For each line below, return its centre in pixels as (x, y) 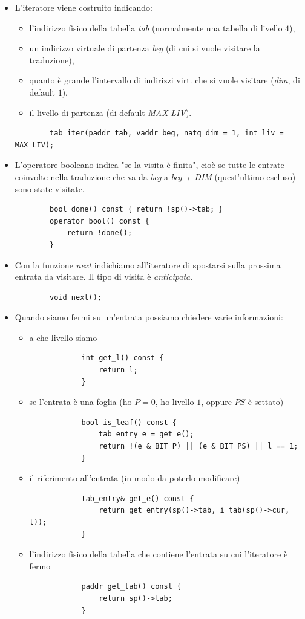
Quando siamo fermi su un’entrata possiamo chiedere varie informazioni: (149, 317)
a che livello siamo (63, 337)
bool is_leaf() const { (129, 422)
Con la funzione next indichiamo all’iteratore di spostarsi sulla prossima (148, 264)
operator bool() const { (100, 221)
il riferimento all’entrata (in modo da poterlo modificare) (135, 478)
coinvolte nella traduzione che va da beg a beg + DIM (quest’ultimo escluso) (155, 176)
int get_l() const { (123, 358)
